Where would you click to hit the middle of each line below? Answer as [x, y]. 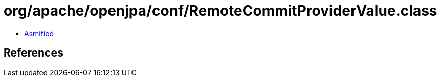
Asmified [39, 33]
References [34, 53]
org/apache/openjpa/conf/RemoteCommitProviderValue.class [220, 11]
